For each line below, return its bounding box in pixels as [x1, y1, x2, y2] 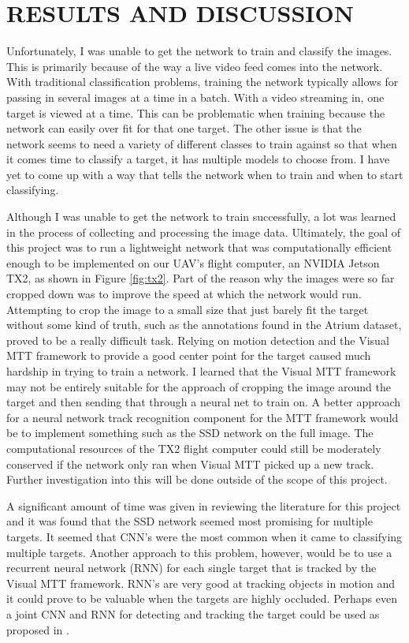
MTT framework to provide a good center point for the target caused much [6, 347, 371, 364]
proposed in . [6, 621, 69, 637]
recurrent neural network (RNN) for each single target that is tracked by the [6, 559, 377, 576]
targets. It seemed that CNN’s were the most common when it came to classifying [6, 528, 403, 544]
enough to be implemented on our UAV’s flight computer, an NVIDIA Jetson [6, 254, 380, 271]
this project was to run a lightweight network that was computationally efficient [6, 239, 392, 256]
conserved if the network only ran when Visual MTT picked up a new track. [6, 455, 374, 472]
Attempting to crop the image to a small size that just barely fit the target [6, 301, 369, 317]
